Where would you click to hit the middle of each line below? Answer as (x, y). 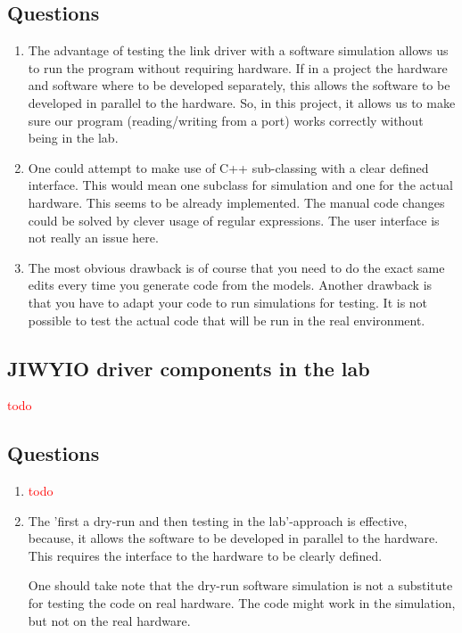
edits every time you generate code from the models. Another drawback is (230, 285)
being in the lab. (73, 138)
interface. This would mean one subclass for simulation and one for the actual (240, 185)
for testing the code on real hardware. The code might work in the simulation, (242, 603)
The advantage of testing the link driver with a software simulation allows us (238, 50)
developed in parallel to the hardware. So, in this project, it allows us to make (242, 102)
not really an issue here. (93, 238)
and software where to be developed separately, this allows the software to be (239, 85)
